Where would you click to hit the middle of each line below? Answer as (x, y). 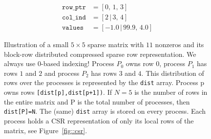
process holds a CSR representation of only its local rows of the (99, 121)
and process (62, 73)
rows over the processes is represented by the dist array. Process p (104, 82)
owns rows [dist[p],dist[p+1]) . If (58, 92)
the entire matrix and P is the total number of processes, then (97, 101)
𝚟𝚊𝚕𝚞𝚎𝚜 (73, 28)
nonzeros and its (179, 44)
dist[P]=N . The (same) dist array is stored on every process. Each (105, 111)
